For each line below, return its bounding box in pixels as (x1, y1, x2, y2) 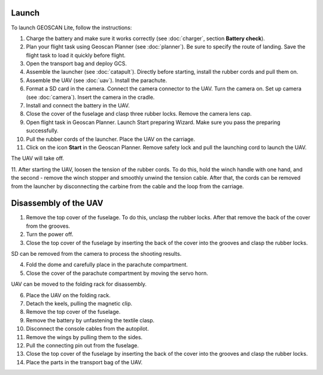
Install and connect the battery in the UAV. (26, 102, 130, 109)
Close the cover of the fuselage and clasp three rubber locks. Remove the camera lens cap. (26, 110, 252, 117)
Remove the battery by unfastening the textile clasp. (26, 316, 155, 323)
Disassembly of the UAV (11, 198, 103, 208)
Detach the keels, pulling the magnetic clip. (26, 300, 133, 307)
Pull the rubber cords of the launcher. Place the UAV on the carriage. (26, 135, 196, 143)
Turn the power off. (26, 231, 74, 238)
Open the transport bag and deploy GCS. (26, 60, 127, 67)
